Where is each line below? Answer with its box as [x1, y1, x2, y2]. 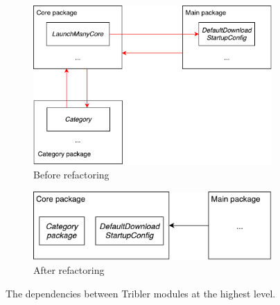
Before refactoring [33, 167, 110, 182]
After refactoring [33, 262, 105, 277]
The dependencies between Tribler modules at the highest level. [6, 286, 276, 300]
